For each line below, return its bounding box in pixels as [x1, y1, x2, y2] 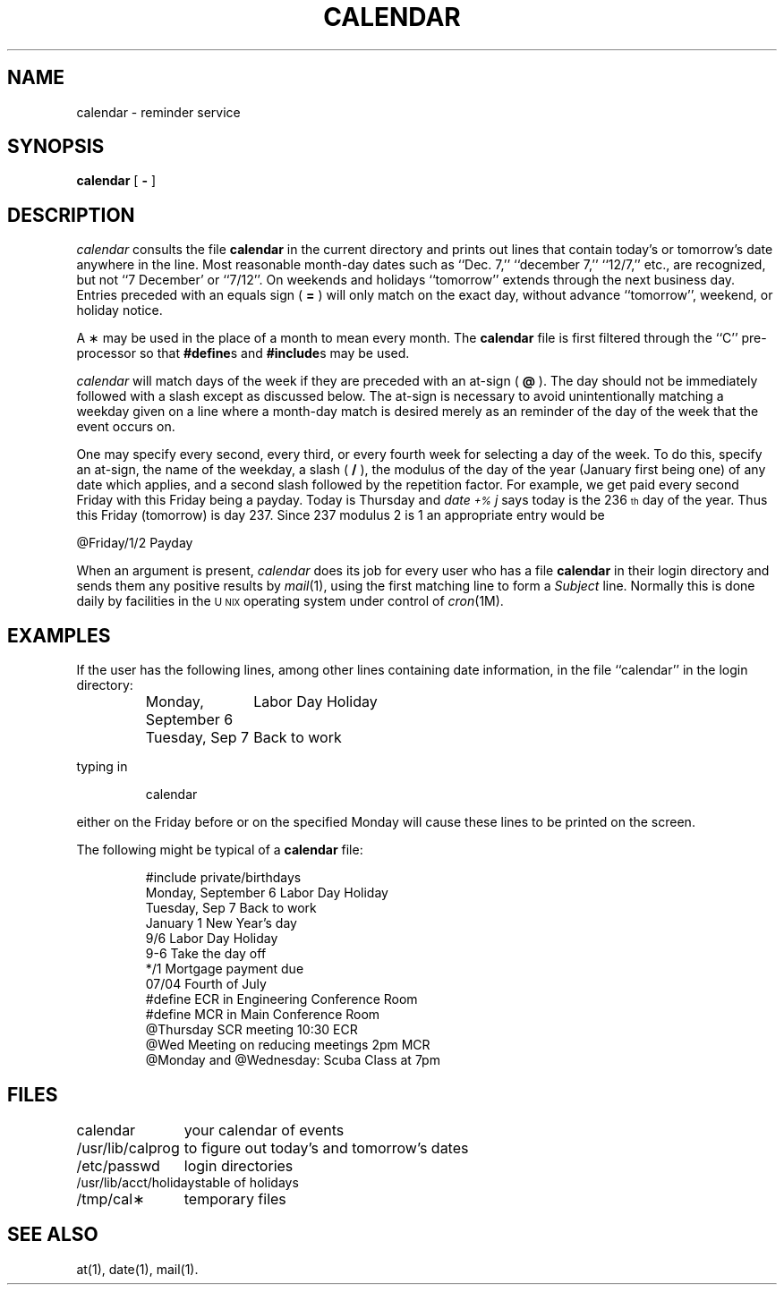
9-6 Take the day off [145, 946, 267, 962]
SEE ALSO [7, 1223, 98, 1246]
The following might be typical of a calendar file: [76, 842, 363, 858]
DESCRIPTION [7, 203, 135, 226]
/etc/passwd [76, 1156, 160, 1175]
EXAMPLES [7, 624, 111, 647]
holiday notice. [76, 302, 163, 319]
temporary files [183, 1189, 286, 1208]
